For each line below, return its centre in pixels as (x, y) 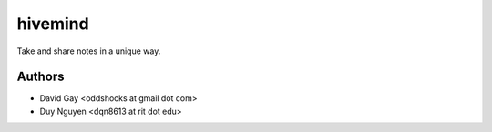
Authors (41, 77)
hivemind (53, 24)
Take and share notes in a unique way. (89, 51)
